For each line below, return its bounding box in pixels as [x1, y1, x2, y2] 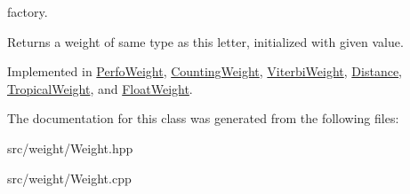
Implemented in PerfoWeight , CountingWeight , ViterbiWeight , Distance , [7, 62, 403, 81]
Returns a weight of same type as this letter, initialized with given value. [7, 32, 404, 50]
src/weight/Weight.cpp [7, 168, 132, 187]
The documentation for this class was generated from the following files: [7, 109, 399, 128]
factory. [7, 3, 48, 20]
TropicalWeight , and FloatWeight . [7, 79, 193, 97]
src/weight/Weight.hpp [7, 138, 133, 157]
